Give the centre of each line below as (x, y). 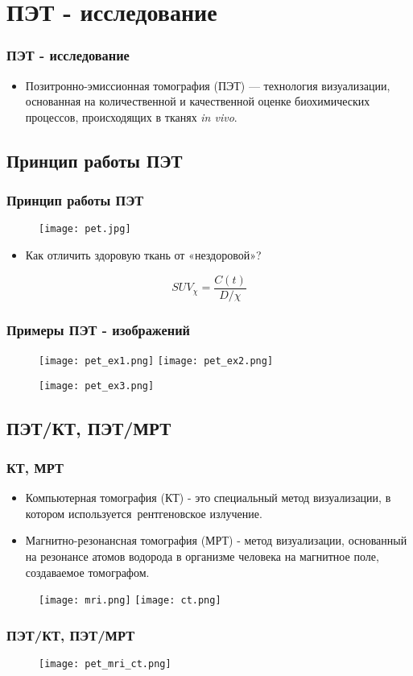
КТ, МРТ (35, 467)
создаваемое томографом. (87, 572)
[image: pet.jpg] (85, 229)
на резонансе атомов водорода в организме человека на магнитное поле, (202, 556)
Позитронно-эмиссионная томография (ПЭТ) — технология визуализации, (208, 85)
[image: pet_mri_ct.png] (105, 664)
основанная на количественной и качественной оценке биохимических (198, 101)
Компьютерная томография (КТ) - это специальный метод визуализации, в (208, 498)
